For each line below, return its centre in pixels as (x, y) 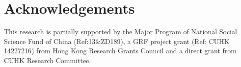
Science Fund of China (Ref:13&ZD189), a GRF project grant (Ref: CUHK (117, 41)
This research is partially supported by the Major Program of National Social (120, 32)
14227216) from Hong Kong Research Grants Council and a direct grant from (120, 51)
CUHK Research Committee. (48, 60)
